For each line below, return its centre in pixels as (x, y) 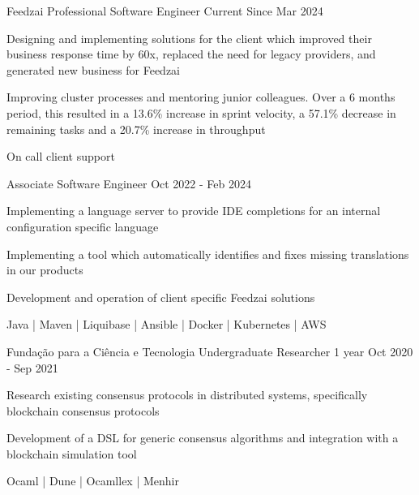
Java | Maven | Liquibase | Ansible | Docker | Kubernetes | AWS (167, 324)
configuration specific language (83, 226)
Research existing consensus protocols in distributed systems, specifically (187, 395)
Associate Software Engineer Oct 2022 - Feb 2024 (129, 183)
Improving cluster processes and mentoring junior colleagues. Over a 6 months (201, 97)
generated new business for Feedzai (93, 69)
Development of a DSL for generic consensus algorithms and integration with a (203, 438)
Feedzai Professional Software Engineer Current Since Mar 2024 (165, 11)
